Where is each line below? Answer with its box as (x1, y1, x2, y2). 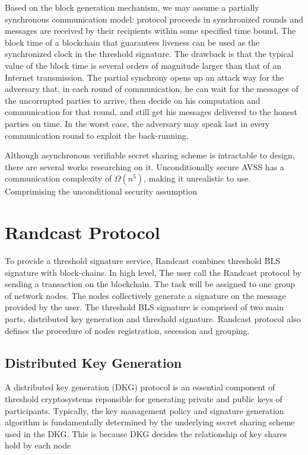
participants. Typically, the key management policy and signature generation (5, 404, 284, 416)
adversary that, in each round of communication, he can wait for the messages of (5, 82, 299, 95)
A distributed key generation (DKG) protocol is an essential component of (5, 381, 275, 393)
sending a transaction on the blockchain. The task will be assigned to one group (5, 278, 296, 290)
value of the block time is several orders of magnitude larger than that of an (5, 59, 281, 71)
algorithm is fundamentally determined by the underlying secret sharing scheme (5, 416, 295, 428)
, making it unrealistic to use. (144, 172, 251, 184)
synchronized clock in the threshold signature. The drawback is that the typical (5, 47, 294, 60)
